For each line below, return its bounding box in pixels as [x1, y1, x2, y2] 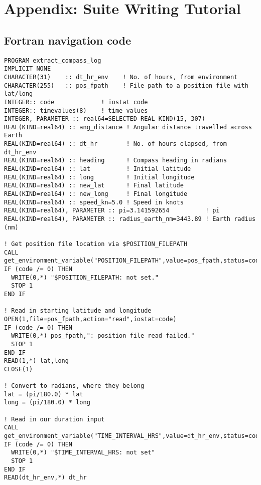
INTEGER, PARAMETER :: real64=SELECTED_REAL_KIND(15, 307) [4, 115, 205, 123]
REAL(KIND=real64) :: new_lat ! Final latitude [4, 182, 184, 189]
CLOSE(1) [4, 365, 33, 373]
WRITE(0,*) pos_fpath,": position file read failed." [11, 332, 195, 340]
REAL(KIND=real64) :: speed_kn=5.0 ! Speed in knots [4, 198, 184, 206]
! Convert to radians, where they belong [4, 382, 145, 390]
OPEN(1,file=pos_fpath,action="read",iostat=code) [4, 315, 177, 323]
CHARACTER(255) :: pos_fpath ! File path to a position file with [4, 82, 248, 89]
